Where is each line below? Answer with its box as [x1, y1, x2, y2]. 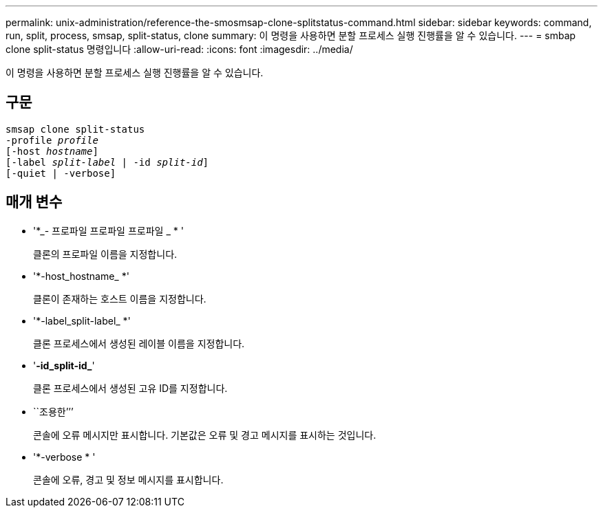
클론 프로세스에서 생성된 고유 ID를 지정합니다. [33, 382, 228, 394]
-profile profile [6, 134, 98, 146]
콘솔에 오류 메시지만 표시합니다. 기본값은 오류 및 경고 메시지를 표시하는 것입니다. [33, 428, 377, 441]
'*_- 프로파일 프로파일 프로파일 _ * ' [33, 224, 184, 237]
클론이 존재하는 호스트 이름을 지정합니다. [33, 292, 207, 305]
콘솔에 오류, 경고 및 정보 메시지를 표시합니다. [33, 473, 224, 485]
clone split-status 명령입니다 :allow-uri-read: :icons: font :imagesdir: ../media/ [6, 43, 353, 55]
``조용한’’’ [33, 405, 74, 417]
